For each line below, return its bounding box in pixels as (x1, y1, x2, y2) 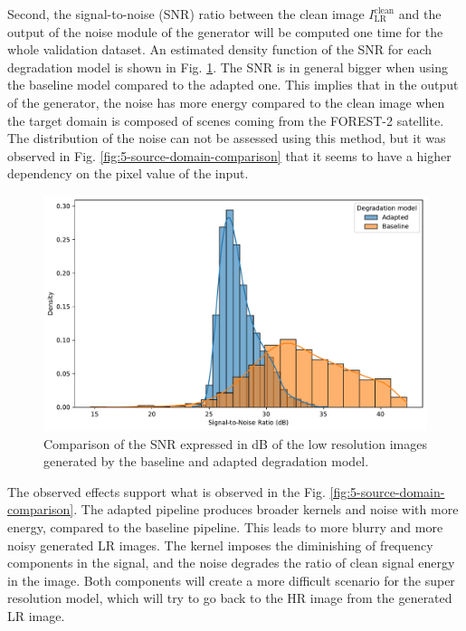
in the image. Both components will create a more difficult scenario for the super (7, 570, 455, 589)
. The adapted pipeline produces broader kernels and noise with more (73, 500, 459, 519)
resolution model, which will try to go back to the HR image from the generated (7, 588, 452, 607)
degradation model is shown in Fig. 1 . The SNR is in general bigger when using (7, 57, 448, 76)
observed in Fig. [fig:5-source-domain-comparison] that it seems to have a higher (7, 146, 452, 165)
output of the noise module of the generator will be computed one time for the (7, 22, 443, 41)
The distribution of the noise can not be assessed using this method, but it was (7, 129, 446, 148)
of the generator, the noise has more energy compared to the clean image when (7, 92, 445, 111)
